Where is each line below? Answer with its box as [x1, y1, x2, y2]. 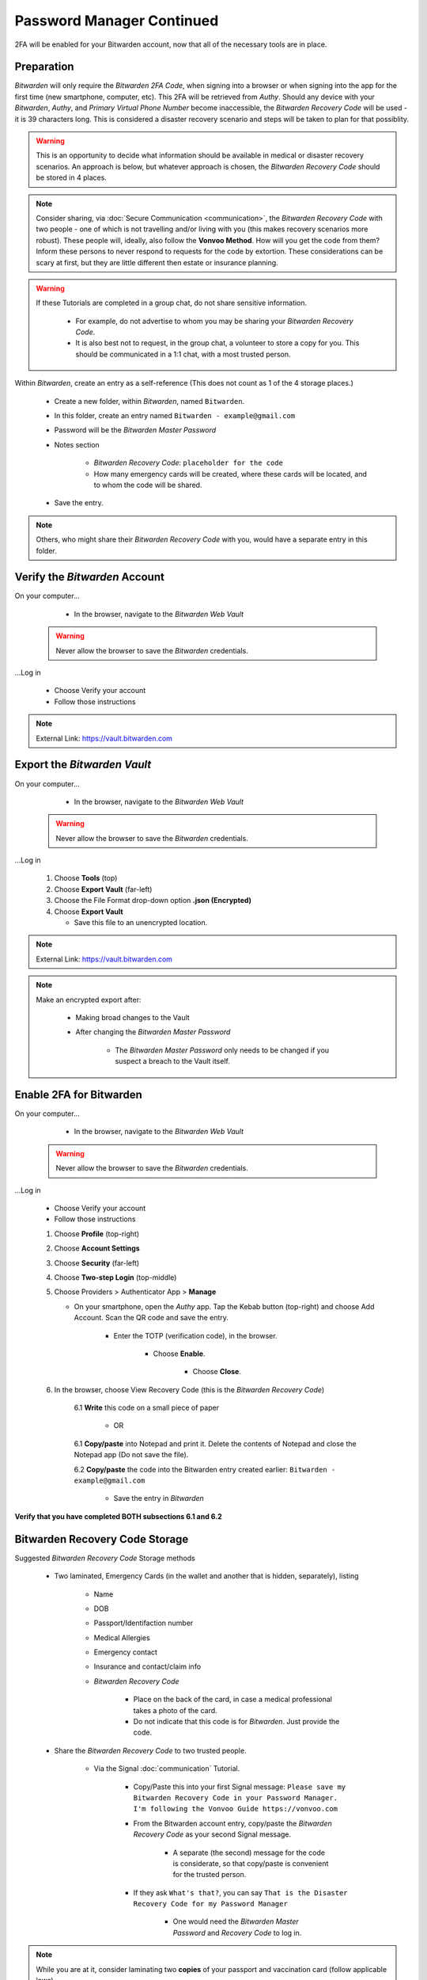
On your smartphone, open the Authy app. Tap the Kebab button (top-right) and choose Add [74, 1301, 375, 1311]
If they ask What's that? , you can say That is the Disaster [133, 1887, 348, 1897]
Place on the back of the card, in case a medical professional [133, 1695, 332, 1704]
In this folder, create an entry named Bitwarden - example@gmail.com [54, 411, 296, 421]
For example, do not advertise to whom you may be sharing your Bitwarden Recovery [75, 316, 353, 326]
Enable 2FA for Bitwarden [14, 1087, 142, 1101]
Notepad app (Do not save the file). [74, 1450, 189, 1460]
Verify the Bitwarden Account [14, 570, 165, 584]
